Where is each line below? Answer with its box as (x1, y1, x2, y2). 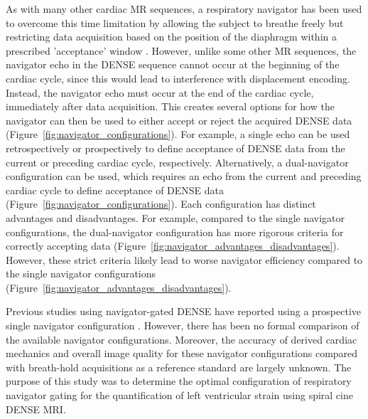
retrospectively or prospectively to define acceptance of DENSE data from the (6, 140, 345, 155)
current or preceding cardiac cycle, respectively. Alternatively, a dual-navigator (6, 154, 349, 169)
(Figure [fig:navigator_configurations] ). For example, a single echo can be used (6, 127, 350, 142)
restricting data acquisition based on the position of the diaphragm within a (6, 29, 337, 44)
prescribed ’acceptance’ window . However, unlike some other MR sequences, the (6, 43, 357, 58)
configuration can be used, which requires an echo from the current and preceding (6, 169, 362, 184)
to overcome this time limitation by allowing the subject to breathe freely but (6, 15, 344, 30)
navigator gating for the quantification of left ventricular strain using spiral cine (6, 388, 353, 403)
